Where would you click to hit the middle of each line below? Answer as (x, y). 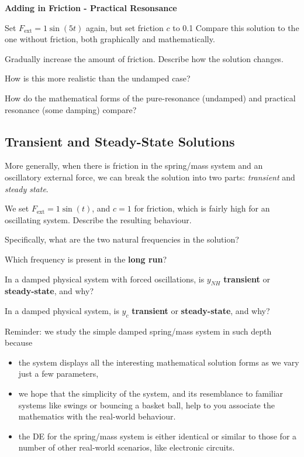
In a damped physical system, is (62, 310)
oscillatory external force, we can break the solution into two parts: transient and (150, 177)
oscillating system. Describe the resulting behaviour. (98, 219)
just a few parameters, (58, 374)
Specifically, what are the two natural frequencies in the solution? (122, 239)
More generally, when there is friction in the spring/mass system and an (134, 166)
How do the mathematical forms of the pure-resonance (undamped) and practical (150, 98)
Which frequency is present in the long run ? (86, 259)
